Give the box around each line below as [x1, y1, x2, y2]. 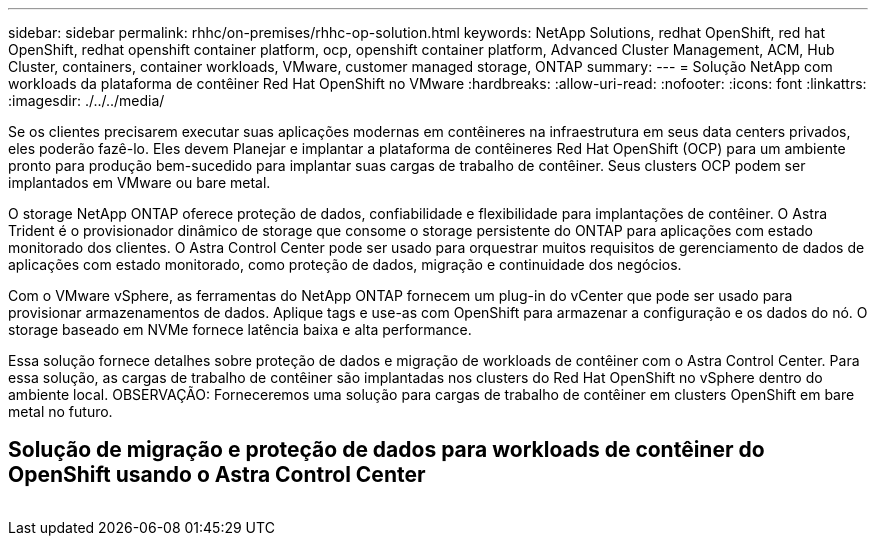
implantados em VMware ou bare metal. [8, 174, 271, 191]
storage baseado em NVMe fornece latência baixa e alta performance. [8, 321, 472, 338]
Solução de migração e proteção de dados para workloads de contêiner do [8, 437, 765, 463]
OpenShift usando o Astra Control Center [8, 462, 426, 488]
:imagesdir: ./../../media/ [8, 92, 165, 109]
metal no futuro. [8, 403, 113, 420]
